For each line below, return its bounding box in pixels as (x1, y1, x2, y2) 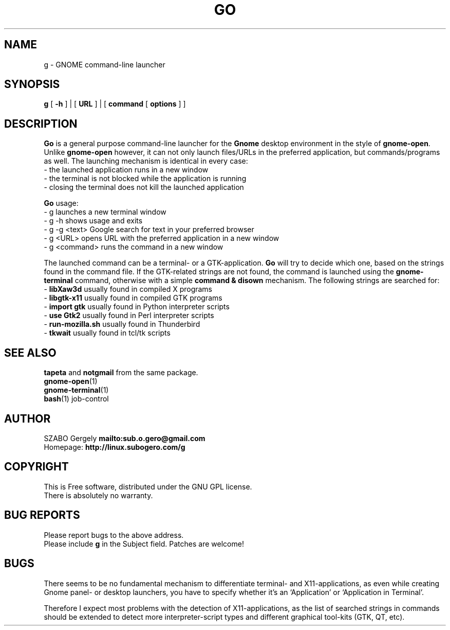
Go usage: (44, 199, 79, 208)
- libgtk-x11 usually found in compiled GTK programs (44, 293, 222, 303)
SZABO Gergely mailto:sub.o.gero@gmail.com (44, 433, 205, 443)
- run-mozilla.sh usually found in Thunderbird (44, 320, 200, 329)
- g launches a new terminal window (44, 207, 166, 217)
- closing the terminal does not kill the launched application (44, 183, 244, 192)
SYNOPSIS (4, 78, 60, 91)
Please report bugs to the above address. (44, 530, 184, 539)
